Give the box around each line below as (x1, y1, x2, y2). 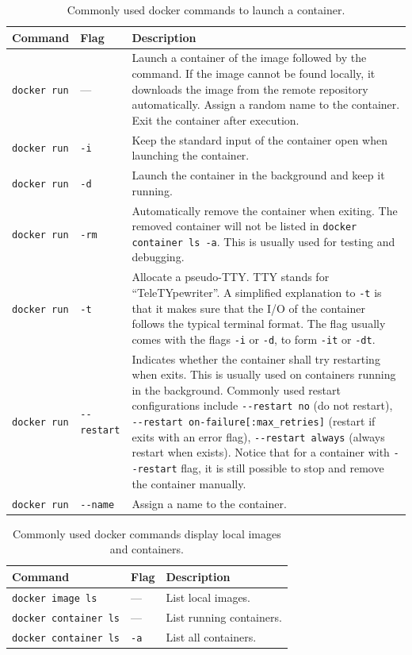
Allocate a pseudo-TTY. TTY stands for (132, 268, 330, 285)
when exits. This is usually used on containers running (132, 366, 396, 383)
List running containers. (166, 608, 282, 625)
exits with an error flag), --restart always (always (132, 428, 385, 445)
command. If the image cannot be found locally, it (132, 65, 376, 82)
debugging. (132, 249, 185, 265)
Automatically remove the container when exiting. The (132, 202, 398, 218)
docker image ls (12, 592, 97, 604)
